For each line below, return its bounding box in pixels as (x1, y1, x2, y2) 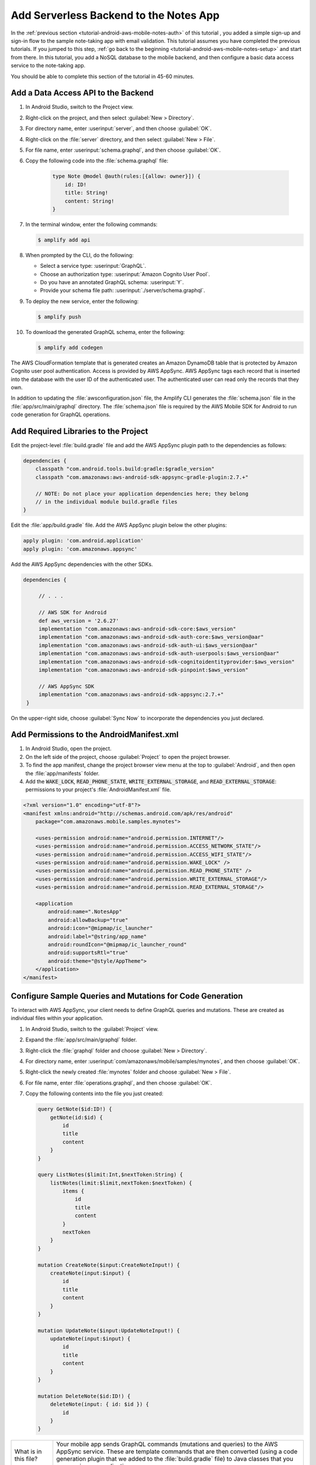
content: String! (64, 197, 115, 205)
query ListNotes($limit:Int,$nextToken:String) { (37, 1171, 183, 1178)
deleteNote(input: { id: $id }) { (50, 1401, 149, 1408)
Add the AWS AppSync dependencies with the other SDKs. (11, 560, 153, 568)
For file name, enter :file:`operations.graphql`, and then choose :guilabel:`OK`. (25, 1079, 212, 1086)
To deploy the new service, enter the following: (25, 298, 139, 305)
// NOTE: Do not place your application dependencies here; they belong (35, 490, 249, 497)
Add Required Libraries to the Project (11, 426, 149, 436)
